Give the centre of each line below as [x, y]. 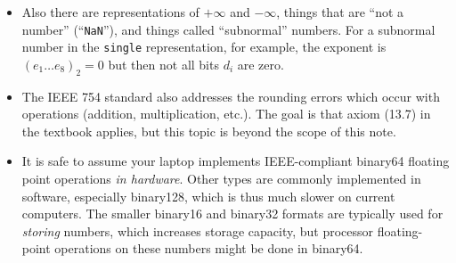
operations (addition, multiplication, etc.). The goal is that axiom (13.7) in [226, 114]
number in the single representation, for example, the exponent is [204, 47]
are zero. [261, 64]
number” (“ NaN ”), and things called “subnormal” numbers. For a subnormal [228, 29]
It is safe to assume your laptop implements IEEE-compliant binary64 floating [236, 161]
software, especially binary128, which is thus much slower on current [208, 196]
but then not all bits [163, 64]
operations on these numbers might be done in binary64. [209, 248]
